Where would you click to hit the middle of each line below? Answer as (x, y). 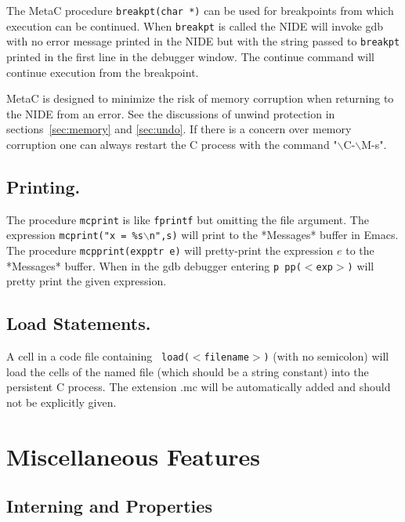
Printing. (43, 186)
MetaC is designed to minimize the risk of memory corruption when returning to (200, 98)
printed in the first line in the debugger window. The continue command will (190, 56)
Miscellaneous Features (134, 456)
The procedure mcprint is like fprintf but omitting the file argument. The (188, 219)
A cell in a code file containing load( (98, 356)
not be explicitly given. (61, 402)
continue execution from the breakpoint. (103, 72)
